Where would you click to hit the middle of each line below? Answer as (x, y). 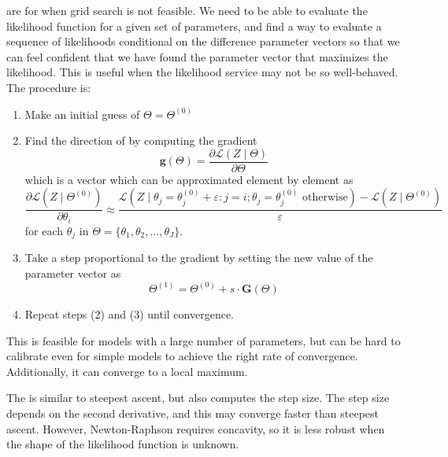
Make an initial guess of (82, 114)
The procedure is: (49, 87)
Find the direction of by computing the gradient (141, 140)
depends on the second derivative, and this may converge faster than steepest (193, 413)
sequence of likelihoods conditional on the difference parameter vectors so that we (203, 41)
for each (44, 230)
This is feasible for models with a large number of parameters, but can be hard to (204, 340)
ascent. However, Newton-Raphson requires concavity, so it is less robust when (196, 428)
